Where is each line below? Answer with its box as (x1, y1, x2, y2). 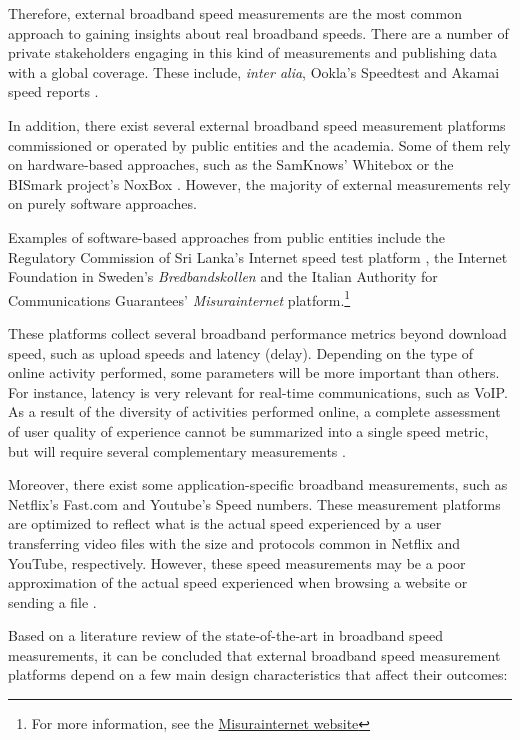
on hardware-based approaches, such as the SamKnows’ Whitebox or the (8, 154, 454, 175)
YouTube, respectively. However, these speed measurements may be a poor (8, 552, 466, 573)
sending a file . (8, 591, 97, 612)
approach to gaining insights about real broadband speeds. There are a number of (8, 22, 509, 43)
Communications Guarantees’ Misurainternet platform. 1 (8, 286, 351, 310)
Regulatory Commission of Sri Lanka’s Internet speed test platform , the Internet (8, 246, 508, 267)
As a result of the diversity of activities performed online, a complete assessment (8, 401, 501, 422)
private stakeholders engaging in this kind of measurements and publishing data (8, 42, 498, 63)
